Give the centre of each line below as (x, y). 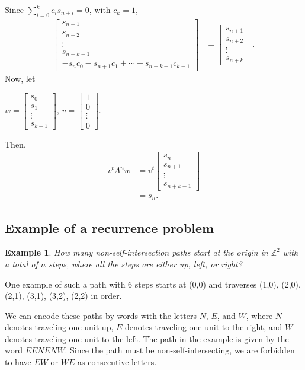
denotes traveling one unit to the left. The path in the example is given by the (147, 338)
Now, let (20, 78)
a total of (21, 264)
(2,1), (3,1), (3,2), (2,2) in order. (63, 296)
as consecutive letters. (117, 362)
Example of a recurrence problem (110, 227)
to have (18, 362)
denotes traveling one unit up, (59, 327)
